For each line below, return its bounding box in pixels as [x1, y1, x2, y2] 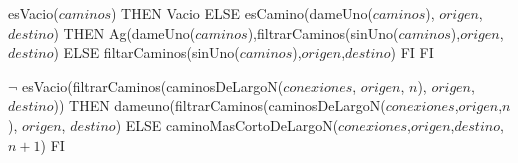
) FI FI [390, 42, 434, 63]
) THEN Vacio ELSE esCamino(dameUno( [111, 3, 373, 23]
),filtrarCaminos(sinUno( [247, 22, 399, 43]
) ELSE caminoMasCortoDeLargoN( [115, 114, 339, 135]
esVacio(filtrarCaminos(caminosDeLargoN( [22, 75, 284, 96]
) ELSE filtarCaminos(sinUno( [53, 42, 240, 63]
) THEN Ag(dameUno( [53, 22, 196, 43]
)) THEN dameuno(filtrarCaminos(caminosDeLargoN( [53, 95, 386, 116]
